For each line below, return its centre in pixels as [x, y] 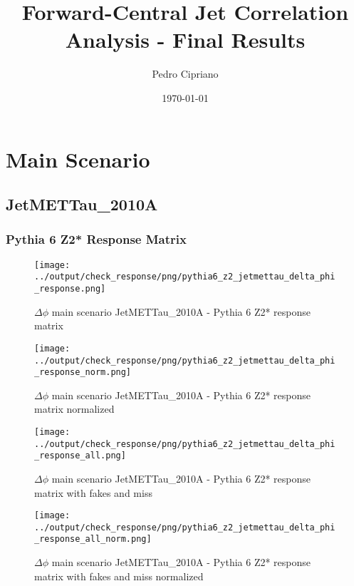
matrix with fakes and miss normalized [119, 576]
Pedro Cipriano [185, 74]
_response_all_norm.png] [93, 539]
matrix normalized [74, 409]
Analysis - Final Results [185, 40]
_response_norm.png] [83, 372]
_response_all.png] [80, 456]
